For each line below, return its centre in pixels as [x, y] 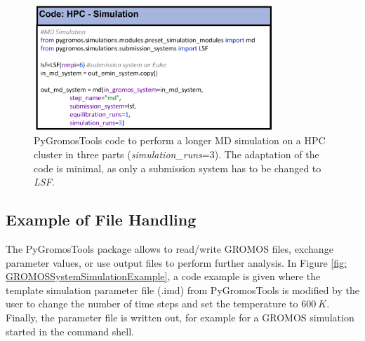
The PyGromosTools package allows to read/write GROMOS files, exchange [170, 249]
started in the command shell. [70, 331]
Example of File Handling [101, 220]
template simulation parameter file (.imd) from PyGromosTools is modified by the [182, 290]
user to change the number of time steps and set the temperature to [152, 304]
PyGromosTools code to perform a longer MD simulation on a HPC [180, 140]
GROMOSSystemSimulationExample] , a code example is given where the [163, 276]
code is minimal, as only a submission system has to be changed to [178, 168]
